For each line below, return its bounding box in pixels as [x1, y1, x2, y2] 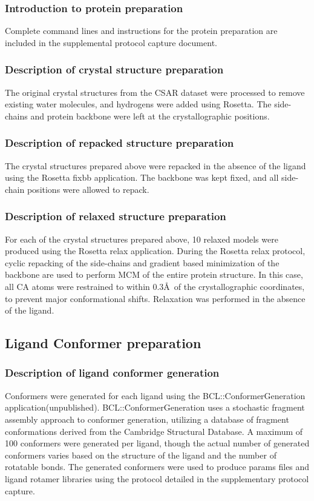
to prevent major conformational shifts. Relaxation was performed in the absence [5, 292, 306, 304]
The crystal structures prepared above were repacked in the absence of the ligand [5, 159, 306, 172]
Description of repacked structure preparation [5, 135, 234, 150]
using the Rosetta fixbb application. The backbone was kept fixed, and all [5, 171, 279, 184]
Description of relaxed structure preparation [5, 209, 226, 224]
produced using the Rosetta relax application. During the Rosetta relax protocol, [5, 244, 306, 257]
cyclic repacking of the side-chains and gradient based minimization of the [5, 256, 280, 269]
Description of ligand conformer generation [5, 365, 220, 380]
